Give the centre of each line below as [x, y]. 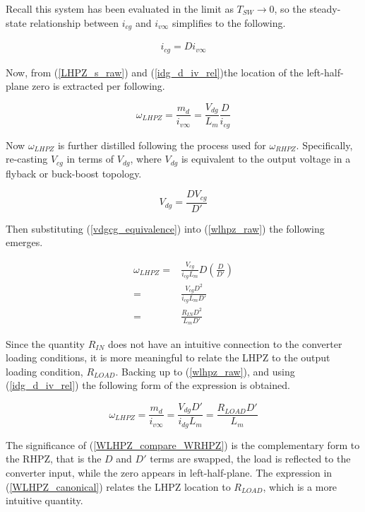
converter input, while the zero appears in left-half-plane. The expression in [169, 472]
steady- [325, 8]
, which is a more [300, 486]
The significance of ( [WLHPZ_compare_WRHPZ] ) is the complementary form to [183, 444]
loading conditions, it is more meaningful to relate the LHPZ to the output [168, 357]
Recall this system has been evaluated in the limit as [120, 8]
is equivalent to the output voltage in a [266, 159]
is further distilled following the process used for [162, 145]
